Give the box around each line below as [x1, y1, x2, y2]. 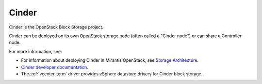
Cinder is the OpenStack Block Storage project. [9, 24, 104, 30]
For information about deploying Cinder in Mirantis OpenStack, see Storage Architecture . [21, 57, 199, 63]
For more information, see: [9, 48, 62, 54]
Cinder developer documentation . [21, 64, 88, 70]
